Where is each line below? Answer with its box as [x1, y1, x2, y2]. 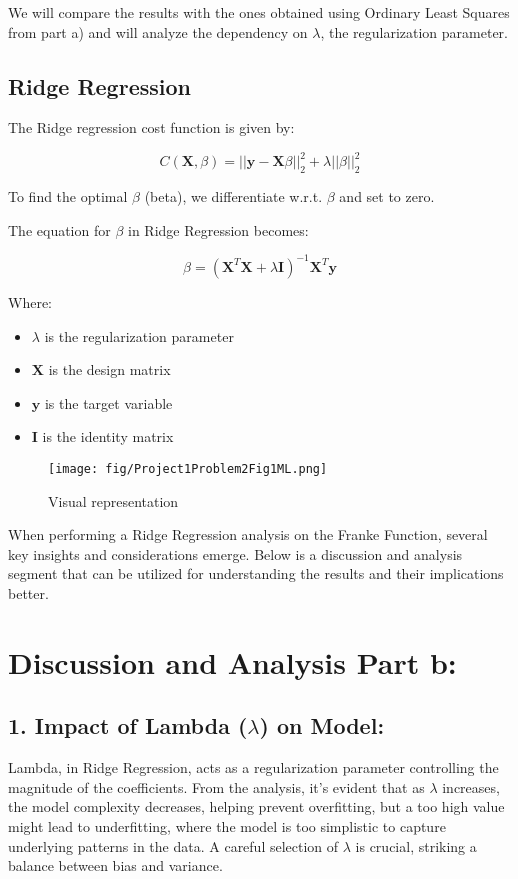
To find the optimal [8, 186, 128, 207]
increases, [442, 776, 500, 797]
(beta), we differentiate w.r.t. [144, 186, 323, 207]
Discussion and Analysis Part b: [8, 641, 457, 682]
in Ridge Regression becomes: [127, 219, 309, 240]
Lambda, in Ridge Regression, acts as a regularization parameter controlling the [8, 757, 499, 778]
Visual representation [48, 490, 179, 511]
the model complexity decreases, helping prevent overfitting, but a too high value [8, 796, 505, 817]
